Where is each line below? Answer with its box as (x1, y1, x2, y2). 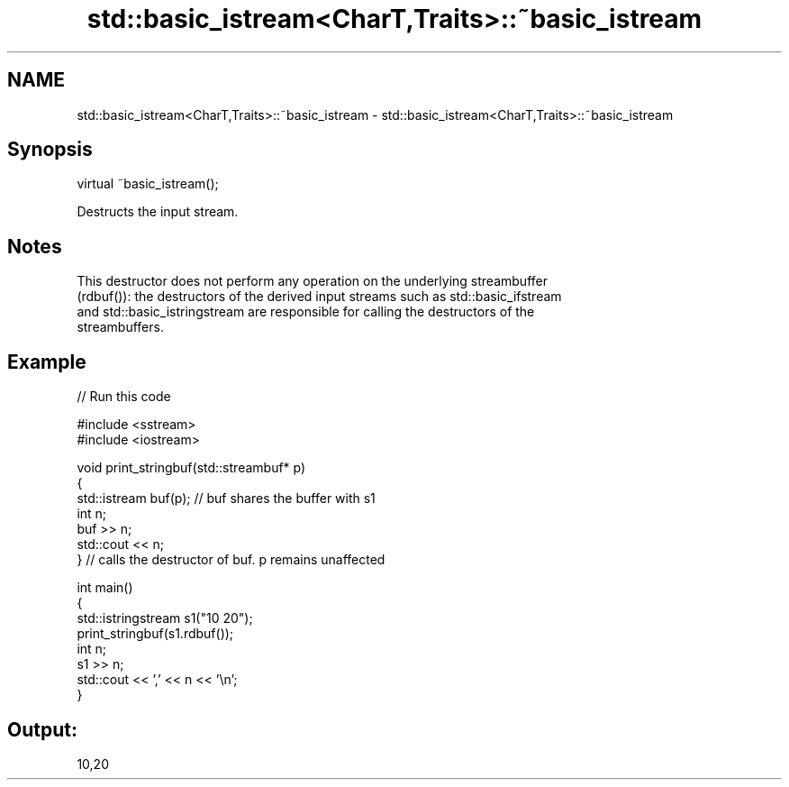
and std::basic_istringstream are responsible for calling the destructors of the (77, 304, 535, 320)
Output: (7, 718, 77, 741)
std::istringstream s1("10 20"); (77, 610, 253, 627)
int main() (77, 580, 133, 596)
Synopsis (7, 138, 93, 161)
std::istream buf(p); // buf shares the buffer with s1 (77, 490, 376, 507)
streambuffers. (77, 319, 164, 335)
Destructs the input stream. (77, 204, 239, 220)
